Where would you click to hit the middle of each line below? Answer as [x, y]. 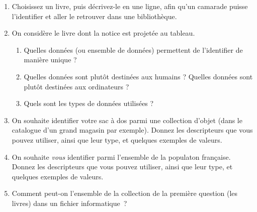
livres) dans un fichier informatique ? [69, 203]
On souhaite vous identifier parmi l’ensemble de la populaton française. [121, 156]
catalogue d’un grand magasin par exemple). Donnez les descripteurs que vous [132, 130]
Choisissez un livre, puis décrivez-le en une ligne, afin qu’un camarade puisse [130, 6]
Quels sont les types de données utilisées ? [89, 103]
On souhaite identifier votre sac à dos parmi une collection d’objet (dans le [127, 120]
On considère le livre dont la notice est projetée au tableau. [103, 33]
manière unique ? [50, 60]
